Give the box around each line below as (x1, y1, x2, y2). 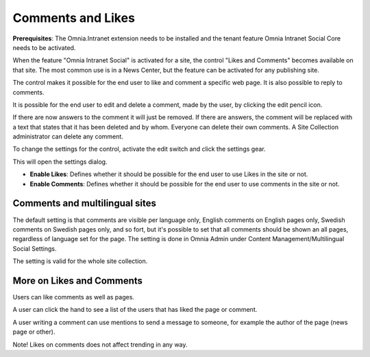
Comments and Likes (12, 10, 135, 25)
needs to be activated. (12, 43, 76, 51)
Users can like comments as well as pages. (12, 293, 135, 301)
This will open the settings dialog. (12, 158, 108, 166)
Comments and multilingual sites (12, 197, 157, 209)
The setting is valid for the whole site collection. (12, 257, 148, 265)
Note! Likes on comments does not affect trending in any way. (12, 340, 188, 349)
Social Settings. (12, 244, 57, 253)
